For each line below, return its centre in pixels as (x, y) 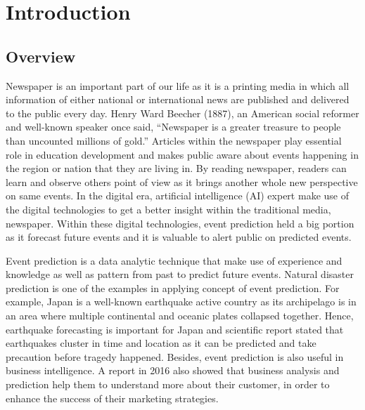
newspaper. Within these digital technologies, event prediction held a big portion (180, 223)
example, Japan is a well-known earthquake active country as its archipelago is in (181, 302)
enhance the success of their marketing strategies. (112, 398)
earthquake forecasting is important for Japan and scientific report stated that (175, 329)
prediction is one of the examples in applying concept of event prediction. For (173, 287)
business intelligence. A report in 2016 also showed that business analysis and (173, 370)
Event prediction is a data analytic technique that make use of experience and (174, 260)
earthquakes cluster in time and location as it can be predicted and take (161, 343)
